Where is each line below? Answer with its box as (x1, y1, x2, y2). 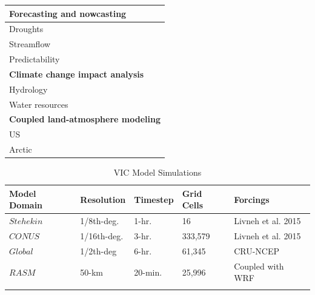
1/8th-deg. (80, 214, 119, 227)
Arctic (9, 143, 32, 156)
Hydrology (9, 82, 48, 95)
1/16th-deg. (80, 230, 124, 242)
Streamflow (9, 38, 51, 50)
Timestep (134, 193, 174, 205)
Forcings (234, 193, 270, 205)
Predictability (9, 53, 60, 65)
